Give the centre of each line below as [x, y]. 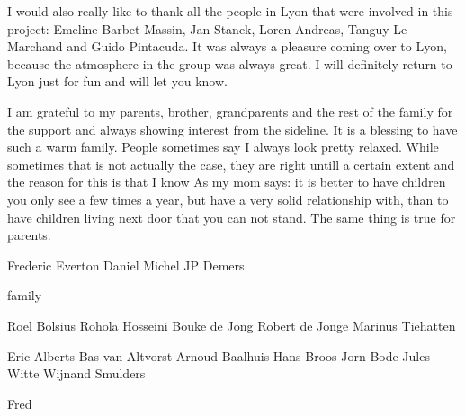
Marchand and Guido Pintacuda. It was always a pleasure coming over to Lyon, [227, 46]
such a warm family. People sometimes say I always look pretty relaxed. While [223, 147]
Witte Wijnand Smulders [76, 373]
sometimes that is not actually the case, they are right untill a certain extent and [231, 164]
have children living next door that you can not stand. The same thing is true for [232, 217]
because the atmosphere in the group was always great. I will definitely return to [230, 63]
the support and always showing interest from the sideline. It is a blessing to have [232, 129]
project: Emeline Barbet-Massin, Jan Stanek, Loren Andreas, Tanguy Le [207, 28]
